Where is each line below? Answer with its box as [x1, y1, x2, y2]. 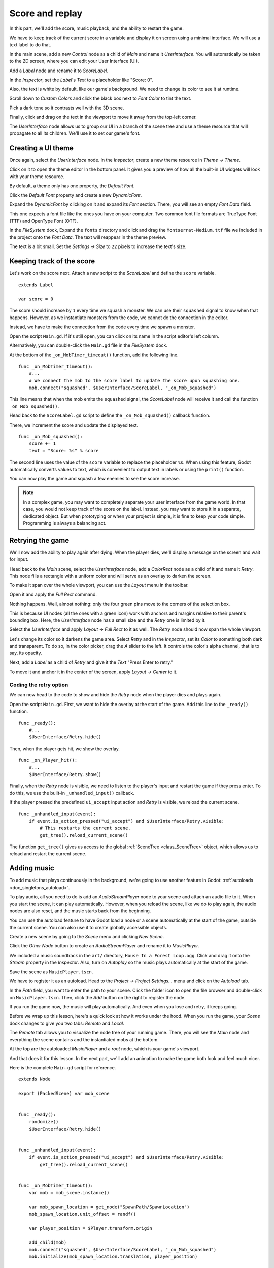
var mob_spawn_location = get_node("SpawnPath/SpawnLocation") [28, 1204, 190, 1210]
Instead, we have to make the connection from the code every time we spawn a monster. [9, 324, 195, 330]
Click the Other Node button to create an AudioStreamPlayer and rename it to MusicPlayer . [9, 943, 200, 949]
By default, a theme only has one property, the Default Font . [9, 183, 135, 189]
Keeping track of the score [9, 257, 95, 265]
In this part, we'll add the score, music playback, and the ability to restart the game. [9, 25, 184, 31]
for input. [9, 556, 29, 562]
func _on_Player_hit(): [18, 757, 78, 763]
